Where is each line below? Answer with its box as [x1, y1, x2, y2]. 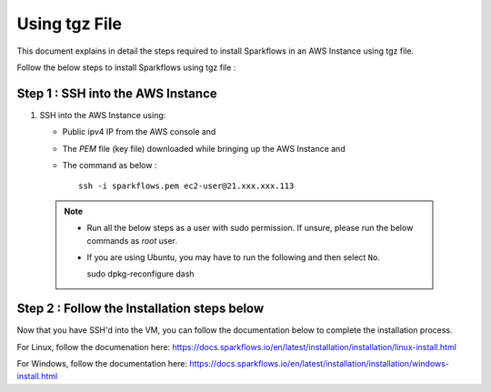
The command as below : [62, 160, 157, 171]
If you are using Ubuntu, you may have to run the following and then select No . [86, 251, 381, 263]
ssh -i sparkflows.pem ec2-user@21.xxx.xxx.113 [78, 181, 295, 191]
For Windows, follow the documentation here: [16, 358, 188, 369]
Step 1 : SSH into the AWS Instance [16, 85, 217, 101]
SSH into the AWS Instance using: [39, 109, 166, 120]
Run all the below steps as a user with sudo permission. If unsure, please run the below [86, 223, 414, 234]
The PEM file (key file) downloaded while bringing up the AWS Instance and [62, 143, 346, 154]
